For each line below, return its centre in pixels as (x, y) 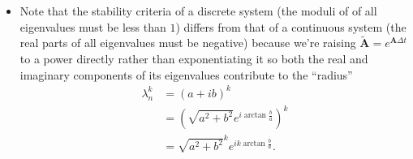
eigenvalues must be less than (93, 26)
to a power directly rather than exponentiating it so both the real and (194, 58)
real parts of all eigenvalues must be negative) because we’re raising (188, 43)
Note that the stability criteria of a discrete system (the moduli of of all (198, 11)
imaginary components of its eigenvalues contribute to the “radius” (186, 74)
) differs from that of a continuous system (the (291, 26)
